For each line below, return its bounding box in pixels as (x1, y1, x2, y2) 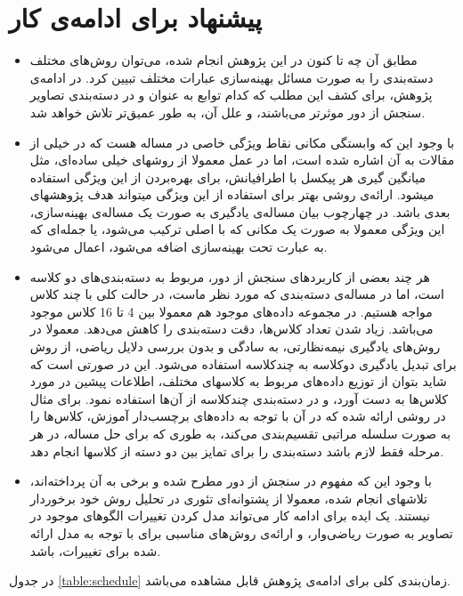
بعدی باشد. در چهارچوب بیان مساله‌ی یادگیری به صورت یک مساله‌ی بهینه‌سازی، (29, 202, 451, 221)
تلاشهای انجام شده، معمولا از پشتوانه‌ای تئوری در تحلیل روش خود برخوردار (29, 488, 427, 507)
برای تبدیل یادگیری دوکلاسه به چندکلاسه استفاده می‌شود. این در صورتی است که (29, 354, 457, 373)
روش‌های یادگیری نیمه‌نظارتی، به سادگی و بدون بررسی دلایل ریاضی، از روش (29, 337, 441, 356)
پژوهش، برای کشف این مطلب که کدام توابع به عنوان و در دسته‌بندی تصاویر (29, 85, 433, 104)
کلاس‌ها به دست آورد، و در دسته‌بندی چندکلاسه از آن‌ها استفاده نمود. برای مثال (29, 389, 449, 407)
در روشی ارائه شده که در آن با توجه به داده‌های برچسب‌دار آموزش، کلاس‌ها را (29, 407, 446, 425)
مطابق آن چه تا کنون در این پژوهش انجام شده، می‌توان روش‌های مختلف (29, 51, 418, 69)
